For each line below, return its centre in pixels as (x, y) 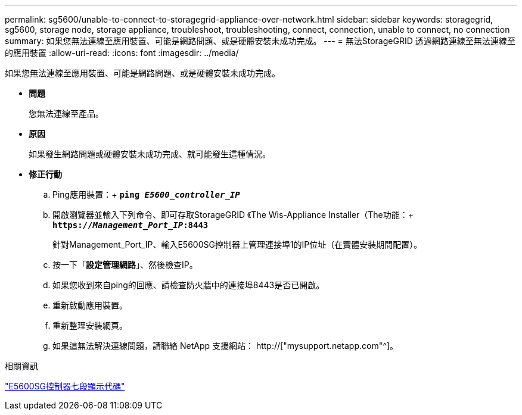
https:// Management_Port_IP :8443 (130, 225)
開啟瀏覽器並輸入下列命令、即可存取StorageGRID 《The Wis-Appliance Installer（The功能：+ (233, 215)
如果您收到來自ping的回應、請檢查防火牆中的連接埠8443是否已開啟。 (189, 285)
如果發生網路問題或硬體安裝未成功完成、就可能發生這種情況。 (150, 154)
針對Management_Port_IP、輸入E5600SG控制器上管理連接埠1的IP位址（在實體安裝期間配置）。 (237, 244)
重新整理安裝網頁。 (90, 325)
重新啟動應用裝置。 (90, 305)
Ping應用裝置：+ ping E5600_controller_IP (146, 194)
